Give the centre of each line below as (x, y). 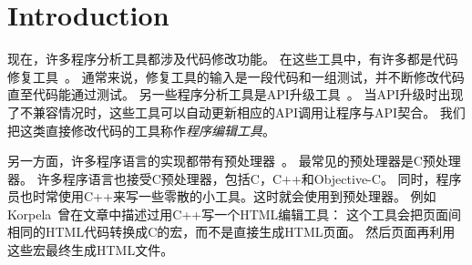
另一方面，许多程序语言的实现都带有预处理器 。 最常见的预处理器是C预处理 (234, 161)
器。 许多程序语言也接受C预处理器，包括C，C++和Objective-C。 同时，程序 (235, 178)
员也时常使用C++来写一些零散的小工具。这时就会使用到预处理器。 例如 (222, 196)
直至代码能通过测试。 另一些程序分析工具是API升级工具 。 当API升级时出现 (236, 94)
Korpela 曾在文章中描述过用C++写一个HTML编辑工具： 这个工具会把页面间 (235, 214)
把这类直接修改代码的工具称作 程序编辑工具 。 (141, 130)
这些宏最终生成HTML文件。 (91, 250)
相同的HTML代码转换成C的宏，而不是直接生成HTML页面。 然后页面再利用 (231, 232)
